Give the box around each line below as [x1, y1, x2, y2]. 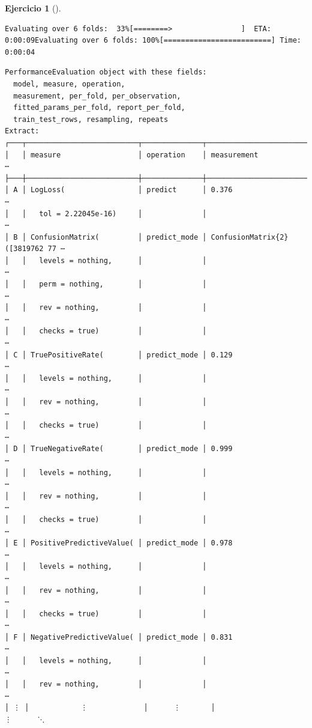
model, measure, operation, [13, 79, 125, 88]
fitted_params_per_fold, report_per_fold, [13, 103, 185, 112]
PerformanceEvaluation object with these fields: [5, 68, 207, 77]
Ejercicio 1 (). [5, 2, 61, 14]
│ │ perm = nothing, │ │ [5, 280, 207, 289]
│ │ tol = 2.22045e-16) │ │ [5, 209, 207, 218]
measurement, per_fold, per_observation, [13, 91, 181, 100]
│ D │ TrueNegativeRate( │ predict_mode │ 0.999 [5, 444, 233, 453]
